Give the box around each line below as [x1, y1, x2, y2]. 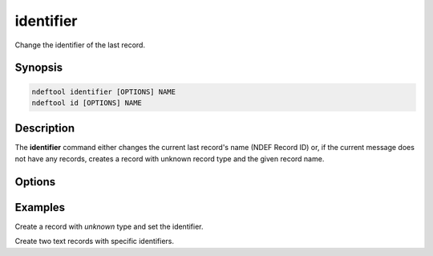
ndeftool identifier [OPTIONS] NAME [31, 87, 176, 96]
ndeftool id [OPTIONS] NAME [31, 98, 142, 108]
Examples [14, 201, 66, 214]
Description [14, 121, 75, 136]
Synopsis [14, 61, 63, 75]
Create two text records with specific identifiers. [14, 237, 175, 246]
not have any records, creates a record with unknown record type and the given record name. [14, 153, 325, 164]
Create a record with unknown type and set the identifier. [14, 221, 204, 231]
